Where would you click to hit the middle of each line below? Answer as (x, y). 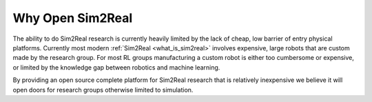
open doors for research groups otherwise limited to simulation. (103, 90)
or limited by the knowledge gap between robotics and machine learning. (116, 67)
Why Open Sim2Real (73, 18)
